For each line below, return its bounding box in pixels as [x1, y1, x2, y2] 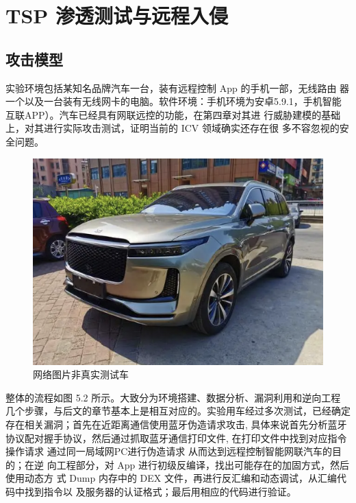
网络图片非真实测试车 [33, 367, 129, 382]
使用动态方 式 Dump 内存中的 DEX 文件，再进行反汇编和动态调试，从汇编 [5, 471, 337, 485]
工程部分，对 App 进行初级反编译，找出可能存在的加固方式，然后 [56, 457, 350, 471]
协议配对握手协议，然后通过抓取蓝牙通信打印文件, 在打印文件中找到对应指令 [5, 430, 347, 445]
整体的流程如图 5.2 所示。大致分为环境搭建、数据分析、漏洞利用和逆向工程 [5, 390, 341, 404]
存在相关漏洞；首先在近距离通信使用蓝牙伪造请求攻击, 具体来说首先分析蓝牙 [5, 417, 347, 431]
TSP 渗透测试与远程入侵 [5, 1, 229, 30]
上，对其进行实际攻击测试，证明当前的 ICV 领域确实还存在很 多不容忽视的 [5, 121, 340, 135]
